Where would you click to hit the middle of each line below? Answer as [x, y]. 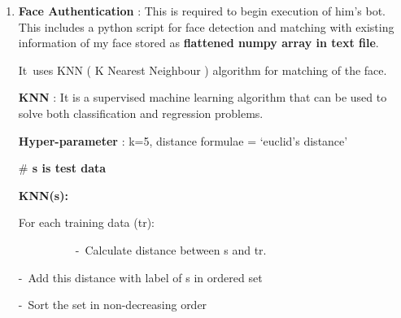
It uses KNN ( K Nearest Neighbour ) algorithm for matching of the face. [203, 70]
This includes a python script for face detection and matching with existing [206, 26]
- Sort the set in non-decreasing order [113, 305]
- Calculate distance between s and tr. [171, 249]
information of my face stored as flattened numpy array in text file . [198, 43]
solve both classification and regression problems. [141, 113]
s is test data [69, 168]
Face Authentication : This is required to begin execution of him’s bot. [202, 11]
